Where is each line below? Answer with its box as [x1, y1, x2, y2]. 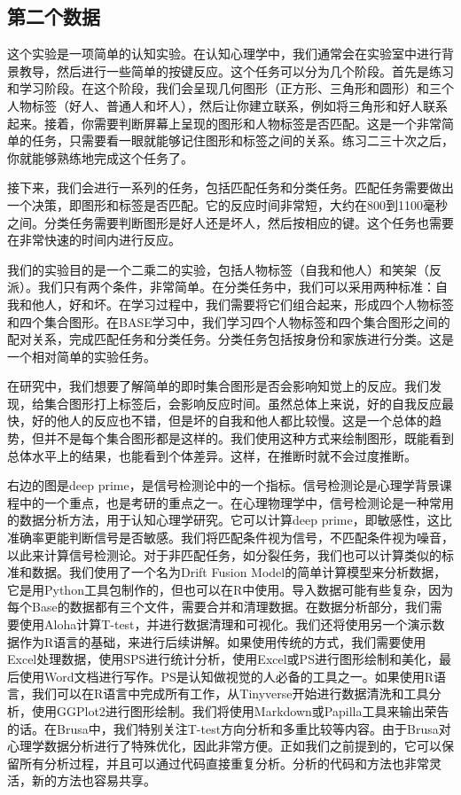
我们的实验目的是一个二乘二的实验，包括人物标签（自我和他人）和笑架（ [7, 260, 429, 278]
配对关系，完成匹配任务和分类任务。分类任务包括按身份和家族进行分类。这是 [7, 330, 454, 348]
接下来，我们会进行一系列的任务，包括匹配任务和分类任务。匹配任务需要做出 [7, 178, 454, 197]
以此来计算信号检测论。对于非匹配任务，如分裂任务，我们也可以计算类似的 [7, 545, 441, 564]
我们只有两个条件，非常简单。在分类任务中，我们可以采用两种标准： [37, 277, 435, 296]
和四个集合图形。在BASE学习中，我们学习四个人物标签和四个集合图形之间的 [7, 312, 450, 331]
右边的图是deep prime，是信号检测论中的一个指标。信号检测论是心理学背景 [7, 476, 440, 495]
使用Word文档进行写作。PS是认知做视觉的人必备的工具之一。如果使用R [19, 666, 434, 685]
